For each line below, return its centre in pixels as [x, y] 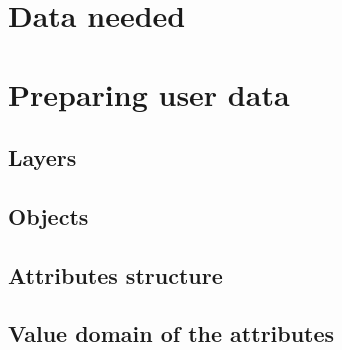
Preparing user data [149, 93]
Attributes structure [115, 274]
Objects [48, 215]
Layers [42, 157]
